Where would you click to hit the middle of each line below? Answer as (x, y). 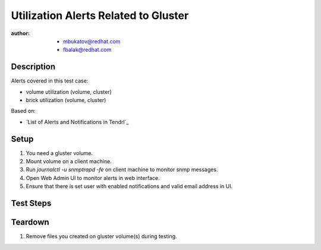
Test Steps (31, 203)
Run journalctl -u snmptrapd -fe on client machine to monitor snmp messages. (122, 170)
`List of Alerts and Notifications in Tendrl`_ (77, 122)
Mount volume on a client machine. (69, 162)
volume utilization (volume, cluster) (69, 91)
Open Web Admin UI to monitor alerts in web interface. (93, 178)
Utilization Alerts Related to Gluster (100, 15)
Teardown (30, 222)
